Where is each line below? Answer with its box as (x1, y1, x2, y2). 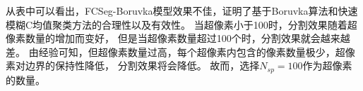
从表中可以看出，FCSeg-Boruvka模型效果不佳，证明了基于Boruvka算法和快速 (6, 3, 358, 17)
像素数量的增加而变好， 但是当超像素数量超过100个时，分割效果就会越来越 (6, 31, 350, 45)
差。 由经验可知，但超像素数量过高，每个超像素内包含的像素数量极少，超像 (6, 44, 355, 59)
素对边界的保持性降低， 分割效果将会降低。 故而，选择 (6, 58, 260, 73)
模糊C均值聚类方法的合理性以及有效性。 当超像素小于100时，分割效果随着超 (6, 17, 357, 31)
